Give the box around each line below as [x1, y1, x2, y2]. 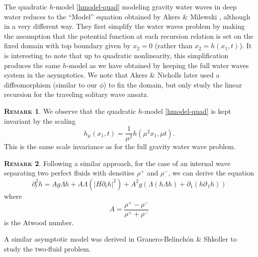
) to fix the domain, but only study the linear [103, 79, 242, 89]
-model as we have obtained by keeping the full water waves [67, 60, 249, 70]
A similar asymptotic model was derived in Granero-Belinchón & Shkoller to [4, 234, 237, 244]
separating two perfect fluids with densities [4, 168, 135, 178]
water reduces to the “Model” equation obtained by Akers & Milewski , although [4, 11, 251, 21]
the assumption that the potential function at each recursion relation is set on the [4, 30, 254, 41]
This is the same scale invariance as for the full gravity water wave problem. [4, 141, 236, 152]
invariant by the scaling [4, 115, 76, 126]
